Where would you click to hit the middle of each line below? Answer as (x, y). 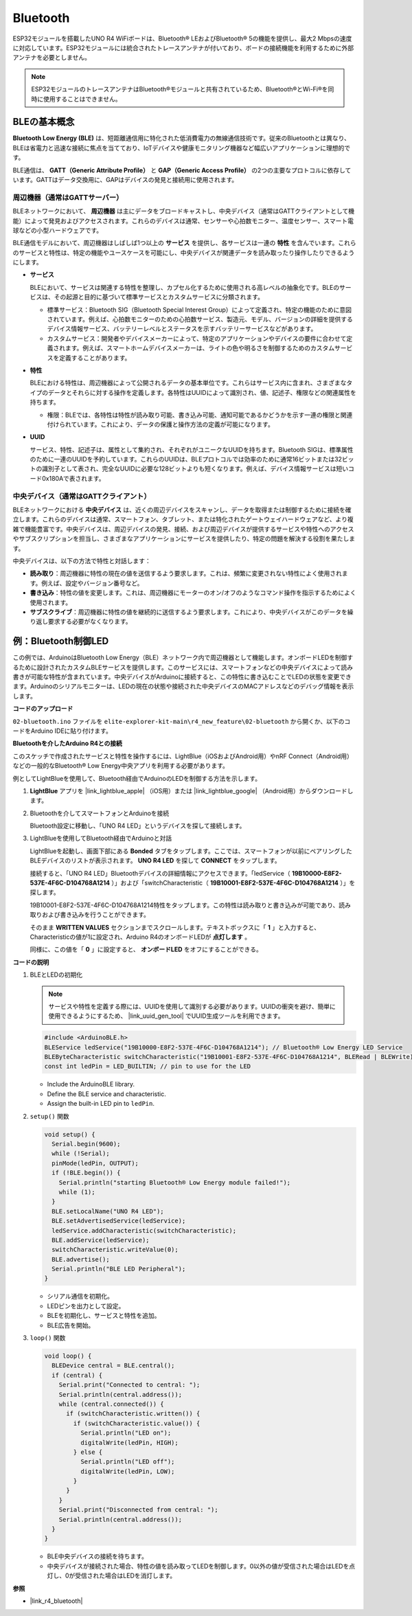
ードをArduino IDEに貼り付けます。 (62, 731)
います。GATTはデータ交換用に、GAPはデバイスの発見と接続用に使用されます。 (125, 179)
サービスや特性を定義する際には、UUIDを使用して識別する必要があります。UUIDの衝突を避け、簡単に (192, 1006)
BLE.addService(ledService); (101, 1240)
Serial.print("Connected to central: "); (129, 1385)
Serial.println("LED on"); (126, 1433)
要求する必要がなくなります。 (90, 622)
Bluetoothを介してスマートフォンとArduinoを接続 (100, 813)
